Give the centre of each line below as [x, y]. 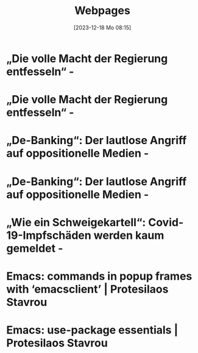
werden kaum [129, 235]
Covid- [166, 222]
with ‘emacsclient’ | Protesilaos [87, 289]
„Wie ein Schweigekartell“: [76, 222]
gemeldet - [35, 248]
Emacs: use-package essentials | [92, 330]
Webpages [102, 11]
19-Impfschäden [49, 235]
